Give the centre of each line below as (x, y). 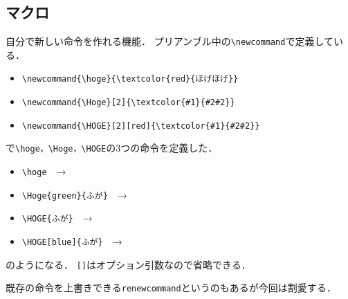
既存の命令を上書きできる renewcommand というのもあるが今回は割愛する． (171, 288)
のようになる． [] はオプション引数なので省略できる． (128, 264)
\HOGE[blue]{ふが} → (72, 241)
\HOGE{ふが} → (57, 218)
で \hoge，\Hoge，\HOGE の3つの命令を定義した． (112, 148)
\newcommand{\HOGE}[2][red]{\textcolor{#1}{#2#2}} (141, 126)
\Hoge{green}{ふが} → (74, 194)
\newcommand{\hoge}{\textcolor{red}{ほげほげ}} (130, 79)
